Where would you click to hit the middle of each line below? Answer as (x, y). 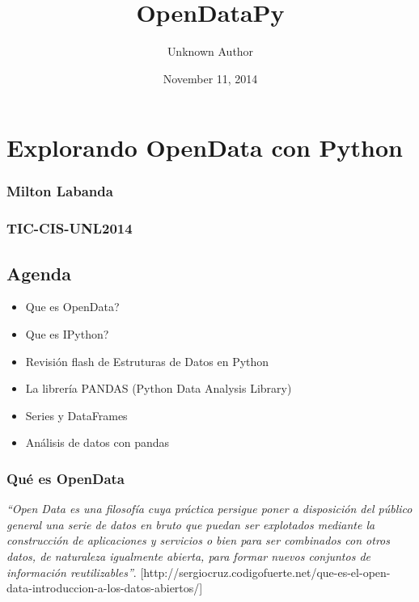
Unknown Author (210, 51)
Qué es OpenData (66, 478)
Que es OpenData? (72, 307)
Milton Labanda (60, 191)
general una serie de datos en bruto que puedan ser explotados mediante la (191, 524)
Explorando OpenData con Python (205, 147)
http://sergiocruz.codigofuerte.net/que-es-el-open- (267, 572)
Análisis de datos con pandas (97, 442)
